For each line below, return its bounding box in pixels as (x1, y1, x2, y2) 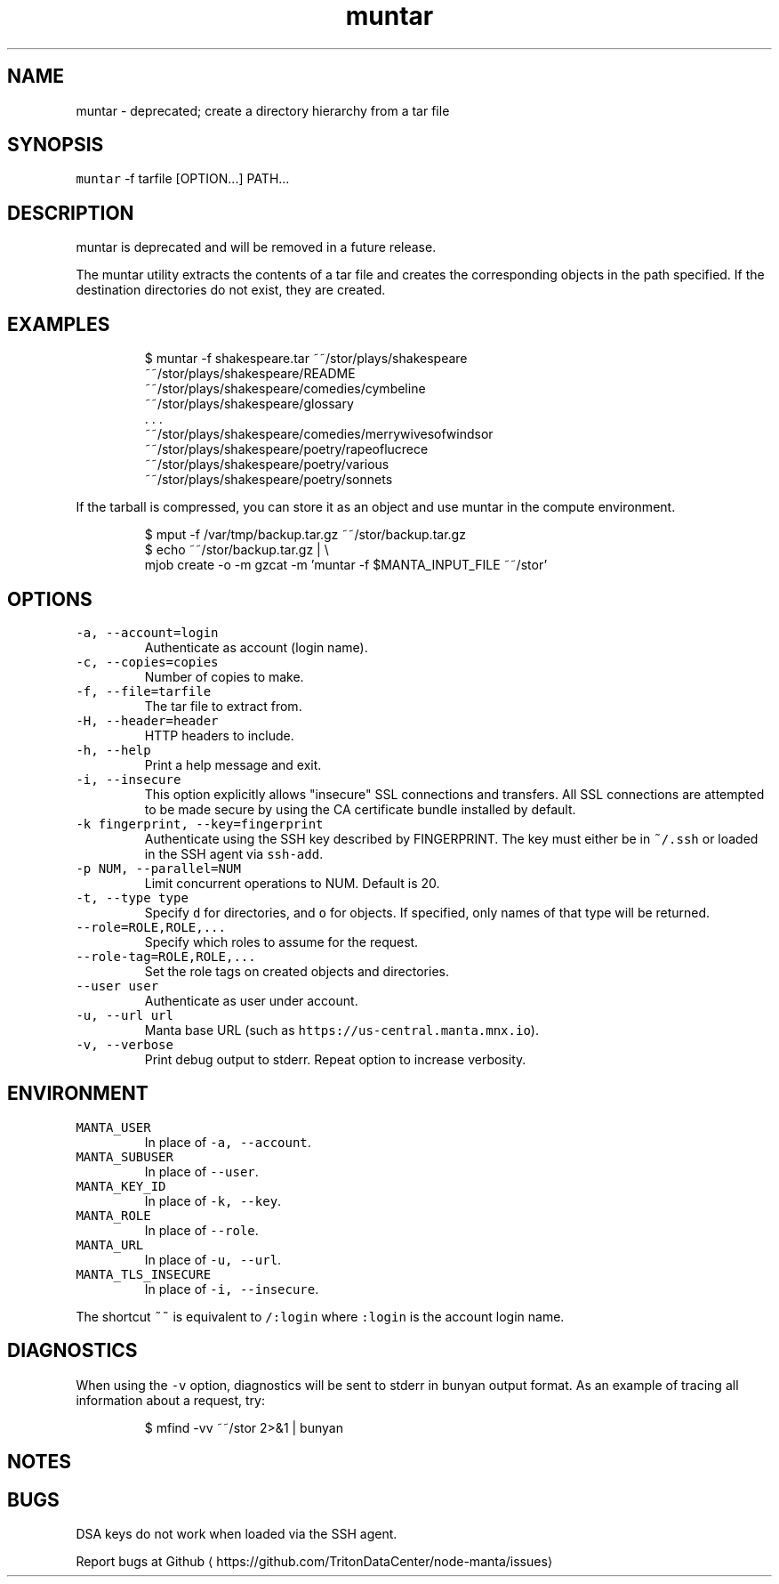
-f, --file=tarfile (76, 683, 212, 699)
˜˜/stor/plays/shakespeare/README (144, 366, 356, 382)
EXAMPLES (7, 312, 110, 335)
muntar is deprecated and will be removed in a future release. (76, 239, 437, 255)
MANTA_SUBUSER (76, 1149, 173, 1164)
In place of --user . (144, 1163, 259, 1179)
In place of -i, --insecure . (144, 1281, 319, 1297)
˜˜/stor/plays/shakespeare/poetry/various (144, 457, 389, 473)
